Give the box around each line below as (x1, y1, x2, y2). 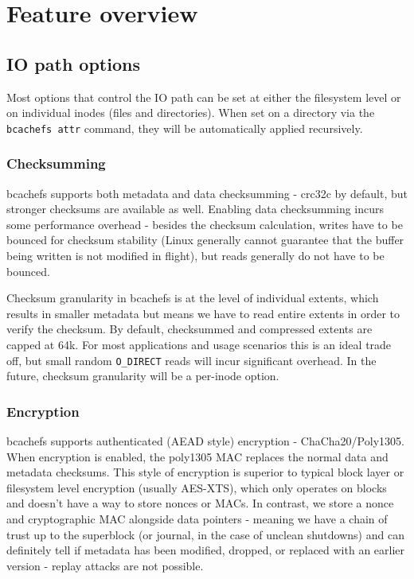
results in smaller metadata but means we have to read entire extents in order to (6, 305, 400, 321)
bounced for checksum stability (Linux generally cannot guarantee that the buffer (6, 231, 404, 248)
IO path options (6, 51, 140, 76)
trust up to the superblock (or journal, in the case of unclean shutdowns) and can (6, 526, 404, 542)
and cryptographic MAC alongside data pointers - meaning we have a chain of (6, 511, 388, 527)
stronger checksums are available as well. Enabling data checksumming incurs (6, 200, 385, 217)
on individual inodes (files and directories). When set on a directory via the (6, 104, 375, 121)
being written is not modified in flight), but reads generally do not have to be (6, 247, 385, 264)
